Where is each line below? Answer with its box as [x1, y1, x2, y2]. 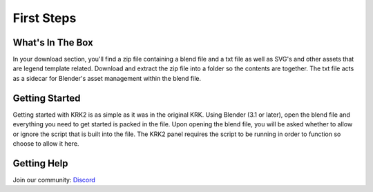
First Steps [12, 10, 77, 26]
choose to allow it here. [12, 139, 79, 148]
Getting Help [12, 157, 68, 169]
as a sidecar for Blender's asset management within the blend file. [12, 74, 202, 82]
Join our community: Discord [12, 175, 96, 184]
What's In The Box [12, 37, 93, 48]
